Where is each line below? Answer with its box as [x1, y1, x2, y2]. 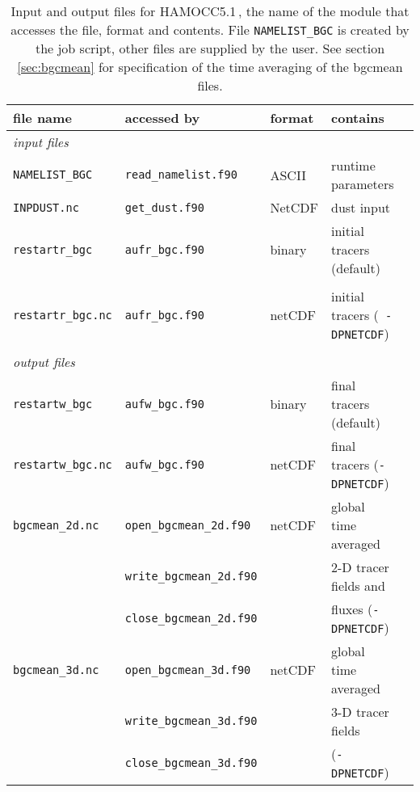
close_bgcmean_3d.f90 [124, 756, 258, 769]
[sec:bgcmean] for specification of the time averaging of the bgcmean [17, 57, 403, 76]
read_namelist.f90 [124, 168, 237, 181]
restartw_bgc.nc [13, 457, 112, 471]
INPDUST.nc [13, 200, 79, 214]
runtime [331, 156, 376, 175]
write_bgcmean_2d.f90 [124, 570, 258, 583]
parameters [331, 175, 394, 193]
